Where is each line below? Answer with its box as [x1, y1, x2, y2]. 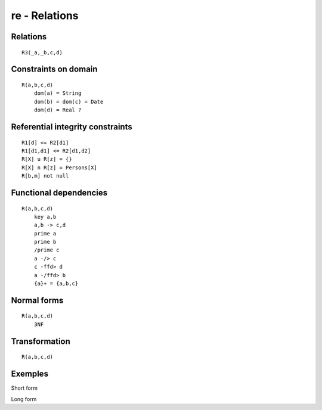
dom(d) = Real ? [33, 107, 82, 113]
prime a [33, 230, 57, 237]
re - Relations [11, 9, 79, 22]
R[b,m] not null [21, 173, 69, 179]
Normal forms [11, 295, 64, 305]
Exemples [11, 369, 49, 379]
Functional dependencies [11, 188, 108, 198]
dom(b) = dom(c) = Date [33, 98, 104, 105]
